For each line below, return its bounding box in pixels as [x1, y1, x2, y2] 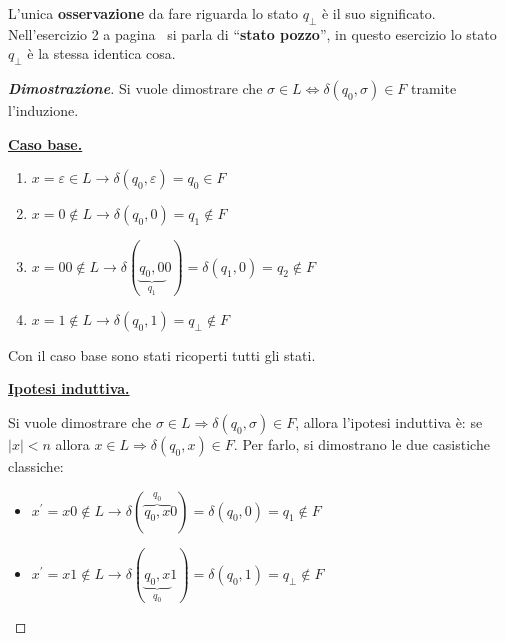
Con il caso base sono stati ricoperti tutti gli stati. [8, 344, 316, 365]
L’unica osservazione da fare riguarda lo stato [8, 3, 299, 23]
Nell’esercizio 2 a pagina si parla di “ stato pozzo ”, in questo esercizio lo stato [8, 23, 497, 44]
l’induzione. [8, 100, 79, 121]
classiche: [8, 456, 64, 476]
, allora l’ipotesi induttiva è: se [295, 412, 483, 432]
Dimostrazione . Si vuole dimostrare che [8, 78, 263, 99]
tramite [411, 78, 457, 99]
